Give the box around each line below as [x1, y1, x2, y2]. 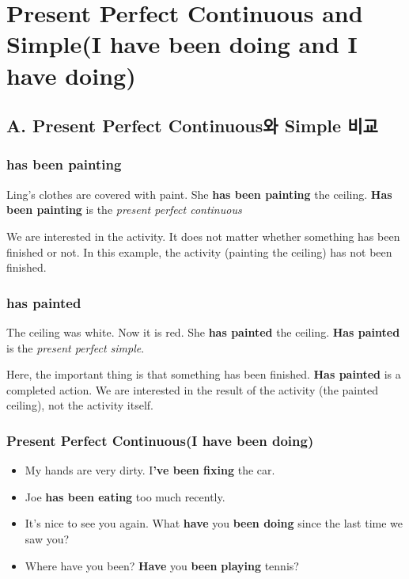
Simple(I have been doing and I [6, 28, 358, 60]
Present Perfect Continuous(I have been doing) [6, 430, 314, 450]
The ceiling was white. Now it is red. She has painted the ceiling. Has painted [6, 323, 400, 340]
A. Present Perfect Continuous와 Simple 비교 [6, 113, 378, 138]
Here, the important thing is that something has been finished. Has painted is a [6, 366, 401, 383]
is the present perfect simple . [6, 339, 145, 356]
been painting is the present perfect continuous [6, 201, 242, 218]
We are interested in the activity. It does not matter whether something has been [6, 227, 400, 244]
